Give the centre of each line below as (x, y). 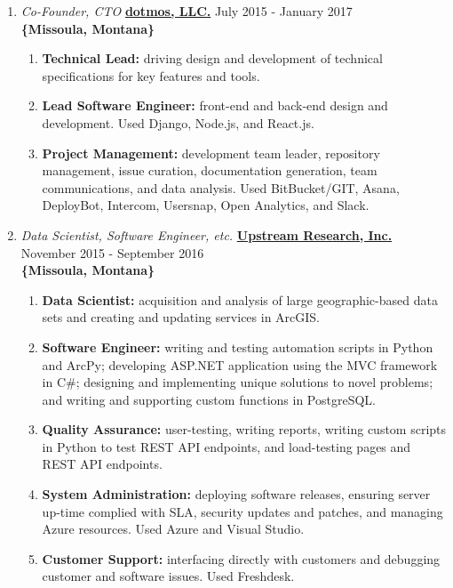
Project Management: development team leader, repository (211, 153)
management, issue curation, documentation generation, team (210, 170)
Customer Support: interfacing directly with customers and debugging (241, 558)
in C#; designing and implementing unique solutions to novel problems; (238, 382)
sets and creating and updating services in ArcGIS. (181, 317)
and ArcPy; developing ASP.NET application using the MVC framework (240, 364)
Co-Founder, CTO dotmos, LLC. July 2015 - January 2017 (187, 11)
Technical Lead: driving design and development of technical (212, 58)
